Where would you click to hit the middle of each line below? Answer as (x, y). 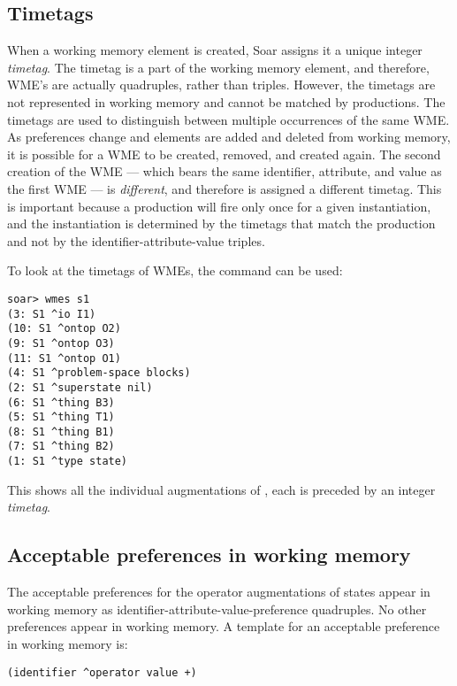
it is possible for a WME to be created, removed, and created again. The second (224, 154)
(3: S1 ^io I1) (52, 314)
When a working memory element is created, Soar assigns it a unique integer (215, 50)
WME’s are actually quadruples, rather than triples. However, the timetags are (221, 85)
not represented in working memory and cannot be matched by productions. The (226, 101)
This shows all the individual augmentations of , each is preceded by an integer (221, 489)
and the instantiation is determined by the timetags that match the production (221, 224)
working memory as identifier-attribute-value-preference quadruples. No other (217, 609)
